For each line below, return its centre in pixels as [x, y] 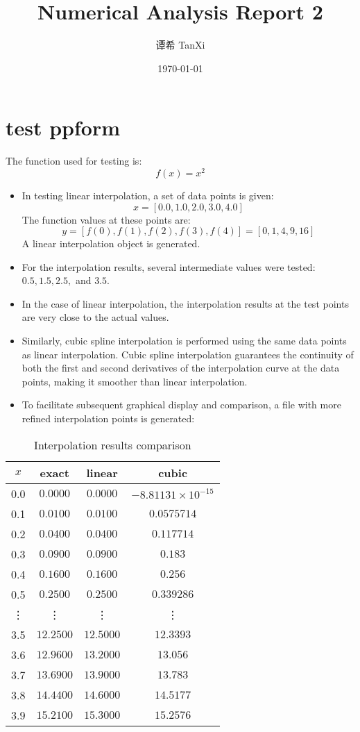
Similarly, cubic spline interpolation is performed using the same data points [184, 341]
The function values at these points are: [106, 219]
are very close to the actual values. [95, 317]
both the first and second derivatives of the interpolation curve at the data [181, 368]
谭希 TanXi [180, 45]
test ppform [63, 127]
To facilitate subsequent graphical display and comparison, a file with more [181, 405]
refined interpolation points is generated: [108, 418]
